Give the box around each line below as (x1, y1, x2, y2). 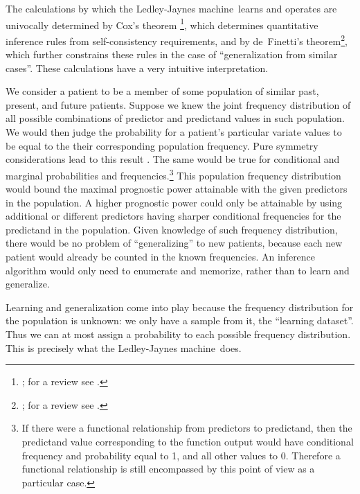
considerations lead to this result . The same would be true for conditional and (6, 152, 340, 166)
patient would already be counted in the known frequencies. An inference (6, 249, 316, 264)
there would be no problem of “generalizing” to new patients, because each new (6, 236, 343, 250)
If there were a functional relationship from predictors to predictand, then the (21, 421, 352, 435)
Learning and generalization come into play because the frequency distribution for (6, 299, 354, 314)
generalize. (6, 276, 50, 291)
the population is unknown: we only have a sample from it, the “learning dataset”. (6, 313, 354, 328)
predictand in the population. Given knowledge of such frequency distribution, (6, 222, 338, 236)
